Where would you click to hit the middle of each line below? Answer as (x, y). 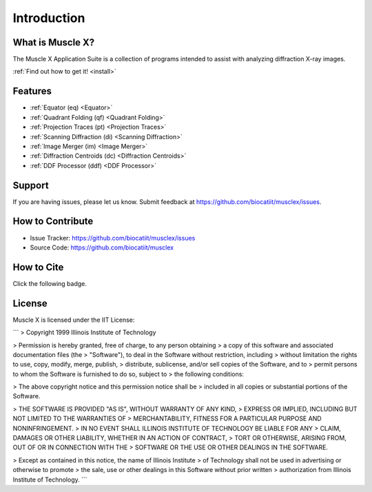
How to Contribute (53, 222)
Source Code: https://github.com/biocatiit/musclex (102, 247)
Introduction (49, 18)
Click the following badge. (50, 283)
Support (31, 185)
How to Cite (38, 267)
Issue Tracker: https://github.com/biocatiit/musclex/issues (113, 238)
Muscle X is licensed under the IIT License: (74, 320)
